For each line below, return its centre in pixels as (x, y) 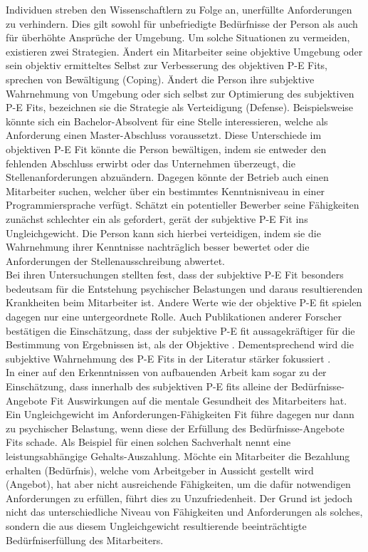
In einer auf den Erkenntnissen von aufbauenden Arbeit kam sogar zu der (166, 372)
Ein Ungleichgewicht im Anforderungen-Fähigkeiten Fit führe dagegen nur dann (180, 414)
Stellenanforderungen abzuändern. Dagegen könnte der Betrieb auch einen (167, 177)
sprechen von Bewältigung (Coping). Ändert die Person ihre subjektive (160, 79)
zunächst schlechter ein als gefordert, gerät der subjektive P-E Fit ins (157, 218)
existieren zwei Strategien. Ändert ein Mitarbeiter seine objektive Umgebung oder (184, 51)
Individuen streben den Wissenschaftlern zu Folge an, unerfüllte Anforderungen (179, 9)
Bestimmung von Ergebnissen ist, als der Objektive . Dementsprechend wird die (180, 344)
